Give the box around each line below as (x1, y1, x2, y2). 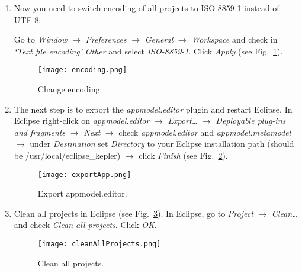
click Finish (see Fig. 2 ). (139, 149, 228, 161)
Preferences (85, 33, 127, 46)
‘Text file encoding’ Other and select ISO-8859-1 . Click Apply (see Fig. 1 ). (14, 44, 283, 57)
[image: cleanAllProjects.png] (37, 240, 161, 249)
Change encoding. (37, 83, 102, 95)
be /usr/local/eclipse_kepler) (14, 149, 121, 161)
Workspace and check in (191, 33, 278, 46)
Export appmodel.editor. (37, 187, 127, 200)
